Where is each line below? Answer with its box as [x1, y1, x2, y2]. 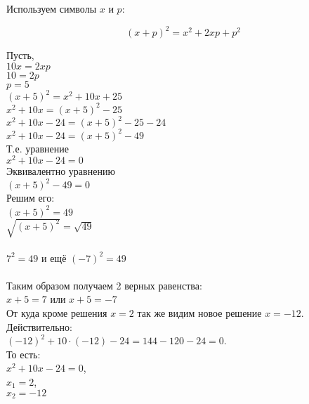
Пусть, [6, 48, 34, 63]
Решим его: [6, 190, 55, 205]
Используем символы [6, 1, 97, 15]
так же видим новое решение [137, 306, 262, 320]
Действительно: [6, 319, 72, 334]
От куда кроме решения [6, 306, 107, 320]
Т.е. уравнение [6, 141, 69, 155]
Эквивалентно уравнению [6, 164, 115, 178]
